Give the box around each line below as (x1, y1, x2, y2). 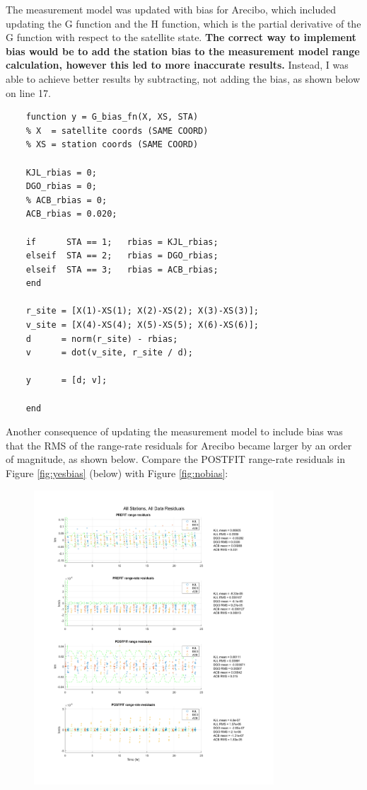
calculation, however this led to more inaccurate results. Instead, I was (6, 57, 349, 72)
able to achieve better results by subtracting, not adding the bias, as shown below (6, 71, 361, 86)
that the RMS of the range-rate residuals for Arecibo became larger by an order (6, 437, 352, 452)
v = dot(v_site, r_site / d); (25, 348, 193, 358)
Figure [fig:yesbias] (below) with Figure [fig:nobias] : (6, 466, 228, 480)
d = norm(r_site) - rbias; (25, 333, 178, 344)
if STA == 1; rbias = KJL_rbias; (25, 236, 219, 247)
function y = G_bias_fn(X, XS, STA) (25, 112, 199, 122)
